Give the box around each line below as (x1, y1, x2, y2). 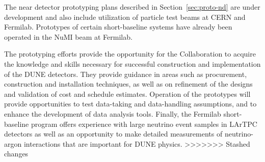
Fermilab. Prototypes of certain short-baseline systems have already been (4, 21, 232, 32)
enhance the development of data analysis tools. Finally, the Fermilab (4, 108, 221, 119)
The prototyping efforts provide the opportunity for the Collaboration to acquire (4, 48, 256, 59)
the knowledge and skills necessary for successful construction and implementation (4, 58, 261, 69)
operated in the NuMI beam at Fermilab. (4, 31, 132, 42)
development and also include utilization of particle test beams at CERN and (4, 11, 246, 22)
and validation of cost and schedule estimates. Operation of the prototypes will (4, 88, 251, 99)
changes (4, 148, 29, 159)
